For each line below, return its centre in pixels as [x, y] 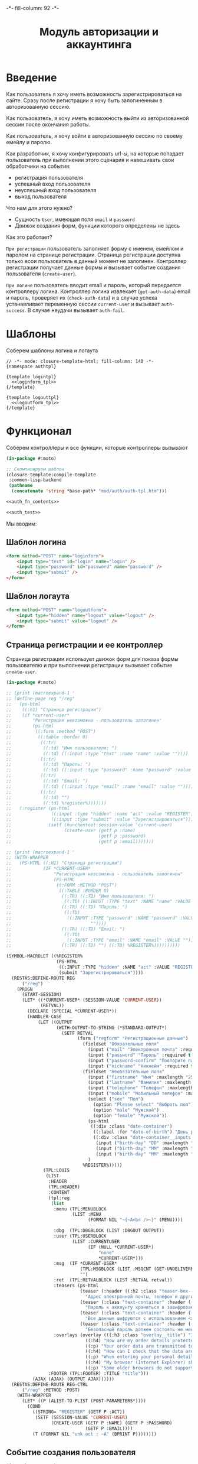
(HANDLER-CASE [44, 1017]
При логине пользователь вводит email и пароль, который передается [94, 285]
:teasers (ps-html [76, 1286]
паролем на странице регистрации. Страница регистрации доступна [93, 255]
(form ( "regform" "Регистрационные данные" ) [133, 1038]
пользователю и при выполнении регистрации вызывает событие [89, 666]
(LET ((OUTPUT [55, 1022]
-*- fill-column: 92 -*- [33, 8]
